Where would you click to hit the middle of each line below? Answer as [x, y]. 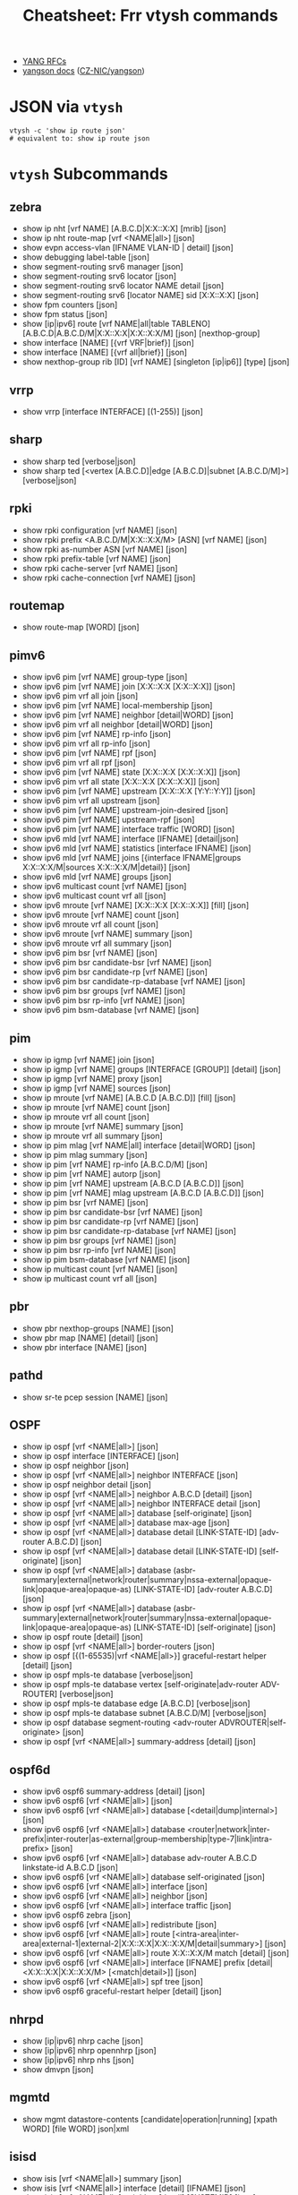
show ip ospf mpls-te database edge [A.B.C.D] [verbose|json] [136, 1703]
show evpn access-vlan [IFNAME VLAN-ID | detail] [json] [128, 248]
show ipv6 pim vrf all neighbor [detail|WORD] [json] [117, 725]
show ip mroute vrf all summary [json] [92, 1136]
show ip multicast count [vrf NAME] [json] [100, 1269]
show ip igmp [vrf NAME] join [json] [88, 1059]
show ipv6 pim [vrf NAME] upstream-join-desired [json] [125, 810]
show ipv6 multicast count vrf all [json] [94, 896]
